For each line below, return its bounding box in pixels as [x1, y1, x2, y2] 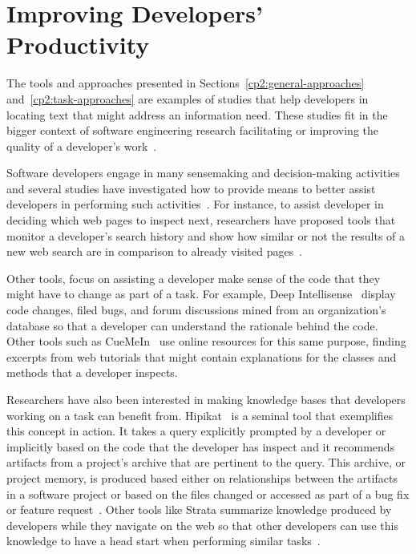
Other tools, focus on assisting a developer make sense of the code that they [6, 269, 381, 286]
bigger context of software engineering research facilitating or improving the [6, 122, 378, 139]
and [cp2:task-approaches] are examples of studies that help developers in [6, 90, 369, 107]
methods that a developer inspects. [6, 364, 178, 381]
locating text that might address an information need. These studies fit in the [6, 106, 388, 123]
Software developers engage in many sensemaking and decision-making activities [6, 164, 400, 181]
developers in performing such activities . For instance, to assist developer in [6, 196, 384, 212]
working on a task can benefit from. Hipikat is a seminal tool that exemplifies [6, 406, 394, 423]
